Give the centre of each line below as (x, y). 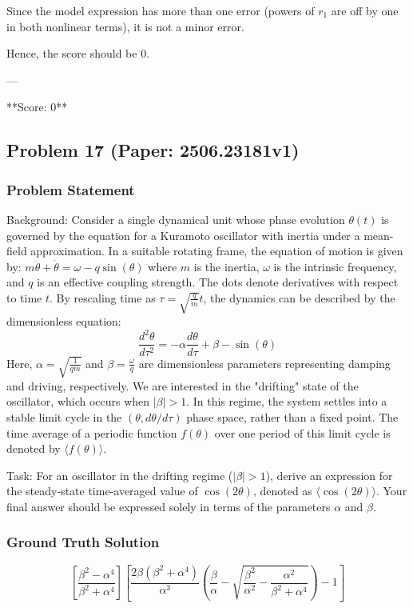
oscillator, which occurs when (78, 401)
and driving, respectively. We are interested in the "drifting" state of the (183, 385)
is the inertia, (226, 266)
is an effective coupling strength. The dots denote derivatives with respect (218, 282)
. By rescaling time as (103, 297)
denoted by (34, 448)
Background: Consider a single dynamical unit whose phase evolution (176, 219)
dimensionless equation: (64, 321)
